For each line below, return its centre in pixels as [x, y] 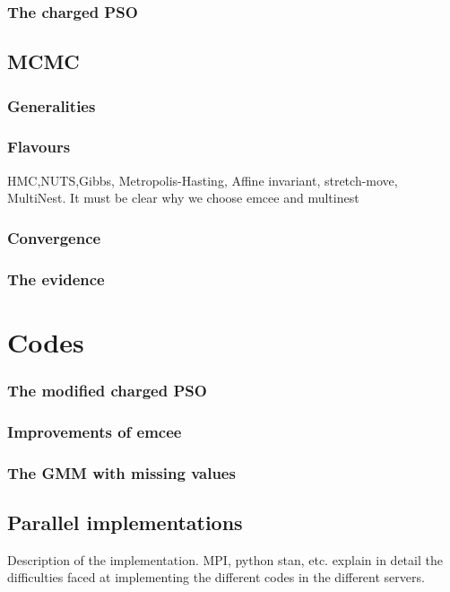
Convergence [54, 237]
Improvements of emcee [95, 431]
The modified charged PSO [107, 390]
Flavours [39, 147]
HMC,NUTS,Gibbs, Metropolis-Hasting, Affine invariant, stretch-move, [203, 180]
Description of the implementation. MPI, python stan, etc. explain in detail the [225, 559]
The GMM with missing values [121, 472]
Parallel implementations [125, 522]
